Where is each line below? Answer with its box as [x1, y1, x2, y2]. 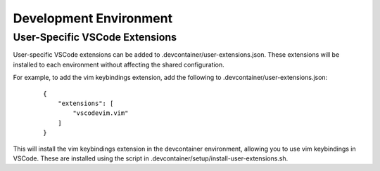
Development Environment [13, 11, 172, 26]
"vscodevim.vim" [72, 109, 129, 117]
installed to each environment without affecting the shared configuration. [13, 60, 224, 69]
